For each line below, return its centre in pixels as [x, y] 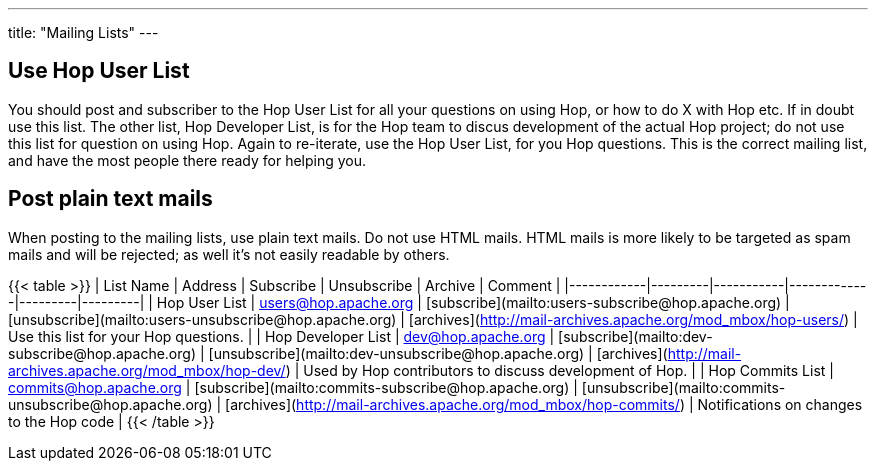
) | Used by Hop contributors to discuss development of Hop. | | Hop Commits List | [559, 370]
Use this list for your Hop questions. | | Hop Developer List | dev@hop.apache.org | [281, 336]
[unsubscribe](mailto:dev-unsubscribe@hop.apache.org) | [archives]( [438, 353]
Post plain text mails [110, 199]
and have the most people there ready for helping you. [187, 160]
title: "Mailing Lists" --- [83, 32]
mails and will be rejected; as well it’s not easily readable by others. [229, 254]
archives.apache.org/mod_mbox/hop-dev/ [147, 370]
